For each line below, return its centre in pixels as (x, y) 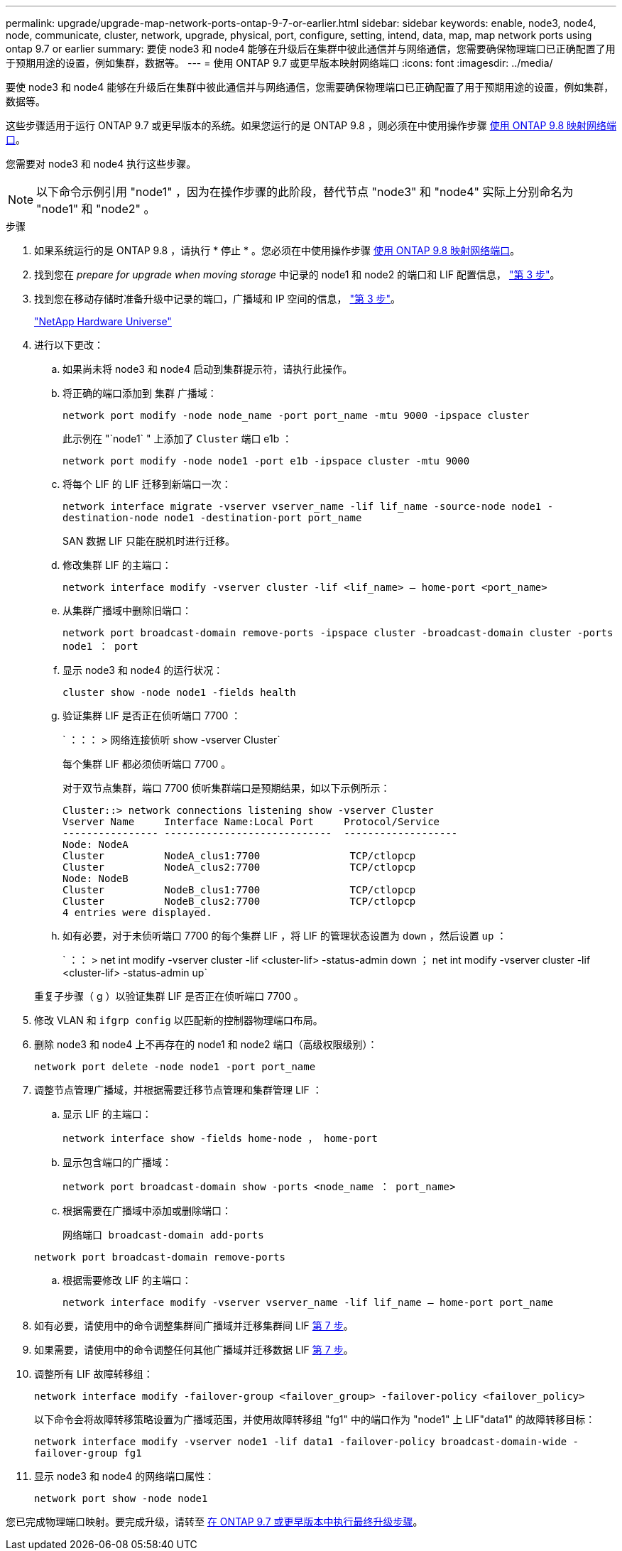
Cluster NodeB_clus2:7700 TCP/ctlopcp (239, 901)
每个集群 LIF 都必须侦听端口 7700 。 (147, 764)
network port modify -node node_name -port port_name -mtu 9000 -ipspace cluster (296, 415)
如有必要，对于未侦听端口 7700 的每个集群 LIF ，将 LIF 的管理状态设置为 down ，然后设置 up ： (285, 936)
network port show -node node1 (121, 1498)
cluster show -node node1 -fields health (179, 692)
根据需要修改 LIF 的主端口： (127, 1280)
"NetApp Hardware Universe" (103, 321)
